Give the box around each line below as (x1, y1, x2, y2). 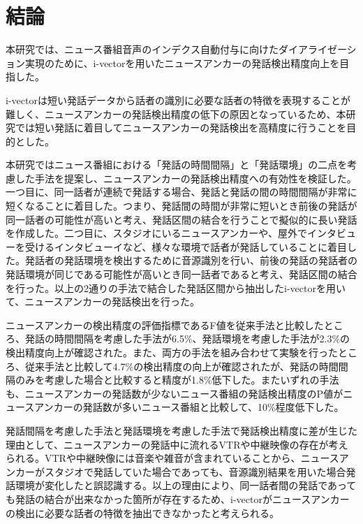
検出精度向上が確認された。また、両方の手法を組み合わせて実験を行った (6, 345, 338, 359)
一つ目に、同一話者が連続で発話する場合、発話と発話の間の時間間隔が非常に (6, 184, 357, 199)
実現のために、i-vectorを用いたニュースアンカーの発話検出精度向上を (24, 55, 340, 70)
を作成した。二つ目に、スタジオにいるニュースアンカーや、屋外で (6, 226, 307, 240)
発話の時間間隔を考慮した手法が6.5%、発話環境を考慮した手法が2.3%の (24, 331, 350, 346)
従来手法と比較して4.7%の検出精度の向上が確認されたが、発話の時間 (24, 358, 339, 373)
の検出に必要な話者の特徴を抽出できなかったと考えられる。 (6, 505, 279, 520)
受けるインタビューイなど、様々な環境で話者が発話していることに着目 (24, 239, 347, 254)
